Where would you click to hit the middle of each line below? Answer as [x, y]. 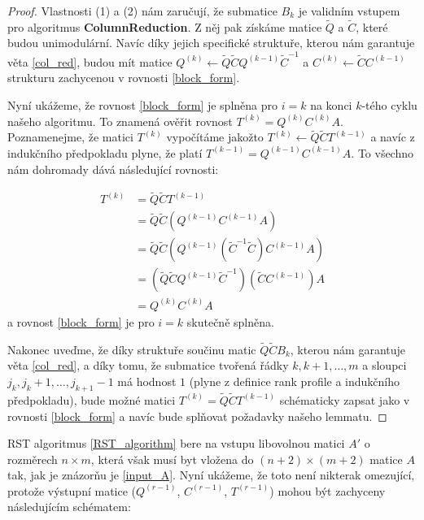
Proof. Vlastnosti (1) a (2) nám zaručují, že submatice [142, 11]
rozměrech [33, 459]
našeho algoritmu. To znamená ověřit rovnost [120, 121]
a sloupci [385, 365]
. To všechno [382, 152]
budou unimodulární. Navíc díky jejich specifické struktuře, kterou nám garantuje [211, 43]
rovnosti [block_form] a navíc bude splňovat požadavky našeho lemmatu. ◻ [197, 416]
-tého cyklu [389, 104]
